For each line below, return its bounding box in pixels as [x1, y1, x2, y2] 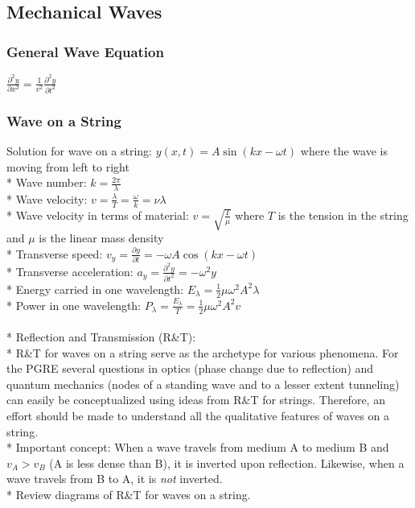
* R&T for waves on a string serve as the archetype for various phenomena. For [6, 344, 399, 361]
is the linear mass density [39, 229, 164, 246]
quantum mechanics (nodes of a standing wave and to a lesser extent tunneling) [6, 375, 400, 392]
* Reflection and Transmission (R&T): [6, 328, 196, 345]
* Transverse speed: [6, 245, 103, 262]
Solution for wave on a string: [6, 142, 153, 159]
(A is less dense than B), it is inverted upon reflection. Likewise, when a [49, 454, 405, 471]
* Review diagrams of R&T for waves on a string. [6, 486, 251, 503]
